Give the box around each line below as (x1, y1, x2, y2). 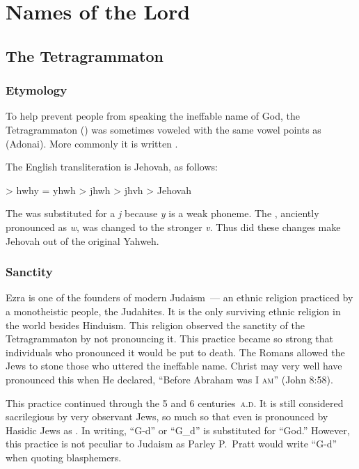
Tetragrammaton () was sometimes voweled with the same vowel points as (6, 122, 321, 136)
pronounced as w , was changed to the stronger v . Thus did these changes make (6, 219, 341, 234)
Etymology (6, 81, 67, 99)
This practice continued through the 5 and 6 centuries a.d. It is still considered (6, 395, 344, 410)
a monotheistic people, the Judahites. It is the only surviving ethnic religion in (6, 303, 341, 318)
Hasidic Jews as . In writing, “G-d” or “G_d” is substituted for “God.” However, (6, 422, 350, 437)
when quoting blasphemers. (6, 450, 122, 464)
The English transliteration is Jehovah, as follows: (6, 159, 218, 174)
